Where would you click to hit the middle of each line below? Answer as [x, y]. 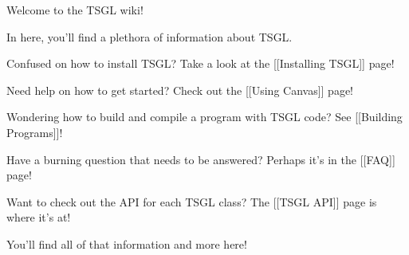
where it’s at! [39, 217]
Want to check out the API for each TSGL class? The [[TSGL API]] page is [192, 201]
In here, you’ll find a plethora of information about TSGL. [149, 36]
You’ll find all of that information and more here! [127, 243]
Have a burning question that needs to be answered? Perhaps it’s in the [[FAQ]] [201, 159]
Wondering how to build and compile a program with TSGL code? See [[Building [204, 117]
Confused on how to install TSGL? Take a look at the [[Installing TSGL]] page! [201, 63]
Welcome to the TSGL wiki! [75, 10]
